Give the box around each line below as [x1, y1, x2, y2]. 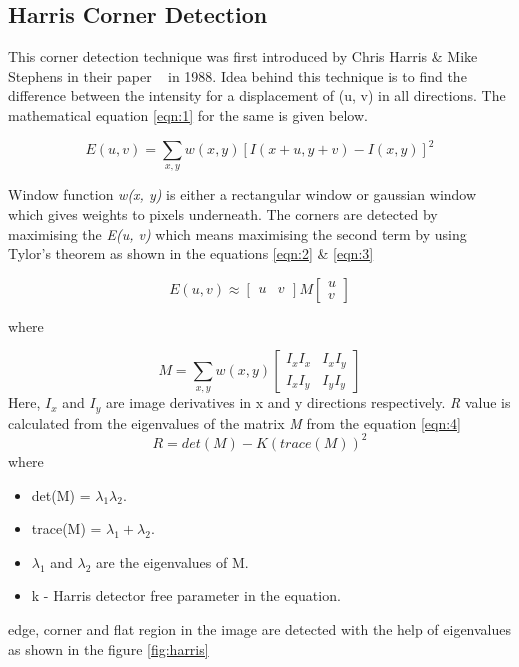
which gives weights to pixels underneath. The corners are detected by [8, 204, 438, 225]
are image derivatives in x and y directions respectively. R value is [105, 392, 511, 413]
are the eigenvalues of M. [96, 551, 249, 572]
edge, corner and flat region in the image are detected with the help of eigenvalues [8, 618, 512, 639]
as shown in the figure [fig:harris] [8, 638, 209, 659]
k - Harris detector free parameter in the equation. [31, 585, 341, 606]
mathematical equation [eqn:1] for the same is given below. [8, 104, 368, 125]
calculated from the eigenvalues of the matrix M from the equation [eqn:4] [8, 412, 461, 433]
